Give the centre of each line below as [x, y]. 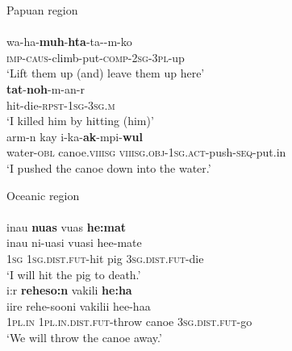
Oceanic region [43, 195]
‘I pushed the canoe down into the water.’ [109, 167]
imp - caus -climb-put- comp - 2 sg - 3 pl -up [96, 57]
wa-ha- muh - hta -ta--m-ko [69, 42]
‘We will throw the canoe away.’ [84, 337]
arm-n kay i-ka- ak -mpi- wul [75, 136]
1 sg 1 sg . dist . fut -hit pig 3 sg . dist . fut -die [105, 258]
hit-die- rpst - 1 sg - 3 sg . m [61, 104]
